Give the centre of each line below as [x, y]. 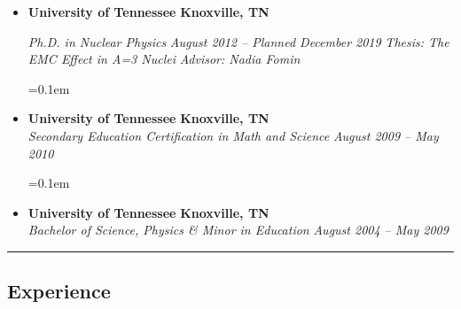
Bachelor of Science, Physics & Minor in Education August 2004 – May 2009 [238, 230]
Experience [59, 291]
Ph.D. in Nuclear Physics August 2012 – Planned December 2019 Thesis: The [238, 41]
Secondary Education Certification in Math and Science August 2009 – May [233, 135]
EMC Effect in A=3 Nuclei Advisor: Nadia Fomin [164, 59]
